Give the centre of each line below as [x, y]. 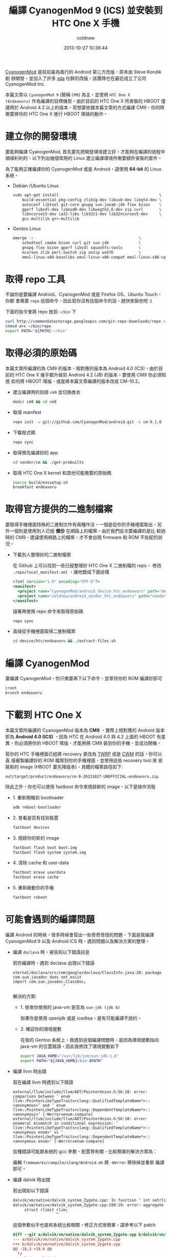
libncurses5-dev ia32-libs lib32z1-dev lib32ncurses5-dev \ [92, 214]
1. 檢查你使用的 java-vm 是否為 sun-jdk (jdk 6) [70, 1007]
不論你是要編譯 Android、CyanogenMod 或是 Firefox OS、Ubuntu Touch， [84, 294]
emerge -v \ [77, 238]
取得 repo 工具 [35, 279]
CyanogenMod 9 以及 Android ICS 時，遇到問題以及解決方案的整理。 [78, 941]
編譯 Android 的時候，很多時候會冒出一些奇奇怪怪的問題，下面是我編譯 [80, 935]
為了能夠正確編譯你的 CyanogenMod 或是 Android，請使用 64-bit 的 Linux [83, 169]
